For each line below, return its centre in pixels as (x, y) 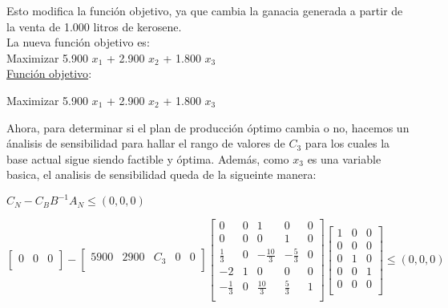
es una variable (344, 158)
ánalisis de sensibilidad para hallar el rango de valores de (146, 143)
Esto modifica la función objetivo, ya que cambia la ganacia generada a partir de (205, 10)
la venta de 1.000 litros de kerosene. (94, 26)
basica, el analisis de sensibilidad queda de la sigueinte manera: (161, 174)
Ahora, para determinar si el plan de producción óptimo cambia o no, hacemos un (208, 127)
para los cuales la (347, 143)
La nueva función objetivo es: (78, 42)
